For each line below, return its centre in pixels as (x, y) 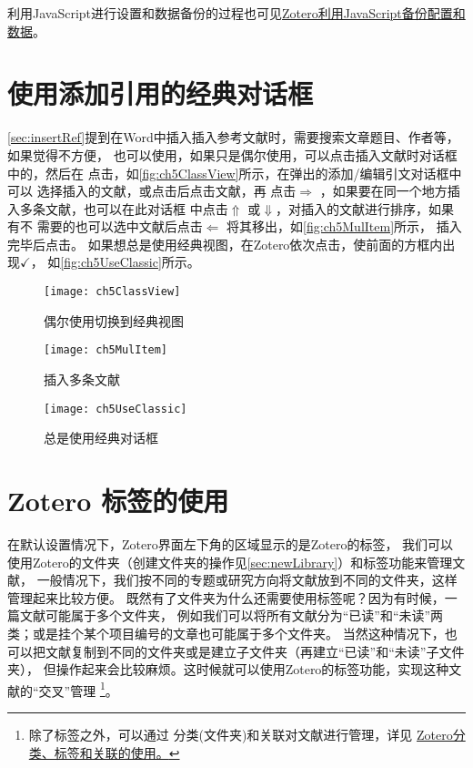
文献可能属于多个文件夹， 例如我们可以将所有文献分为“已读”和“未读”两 (231, 615)
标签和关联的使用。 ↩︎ (117, 752)
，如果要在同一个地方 (383, 191)
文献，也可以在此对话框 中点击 (136, 208)
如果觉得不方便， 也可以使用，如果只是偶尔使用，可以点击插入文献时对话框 (232, 154)
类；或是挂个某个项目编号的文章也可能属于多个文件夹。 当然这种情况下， (226, 633)
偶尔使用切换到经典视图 (114, 320)
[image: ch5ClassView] (112, 292)
